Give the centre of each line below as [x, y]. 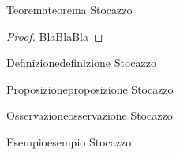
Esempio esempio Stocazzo [69, 141]
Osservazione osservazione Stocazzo [90, 115]
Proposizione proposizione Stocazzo [90, 89]
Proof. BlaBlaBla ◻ [55, 36]
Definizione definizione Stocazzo [81, 63]
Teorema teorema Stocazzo [69, 9]
